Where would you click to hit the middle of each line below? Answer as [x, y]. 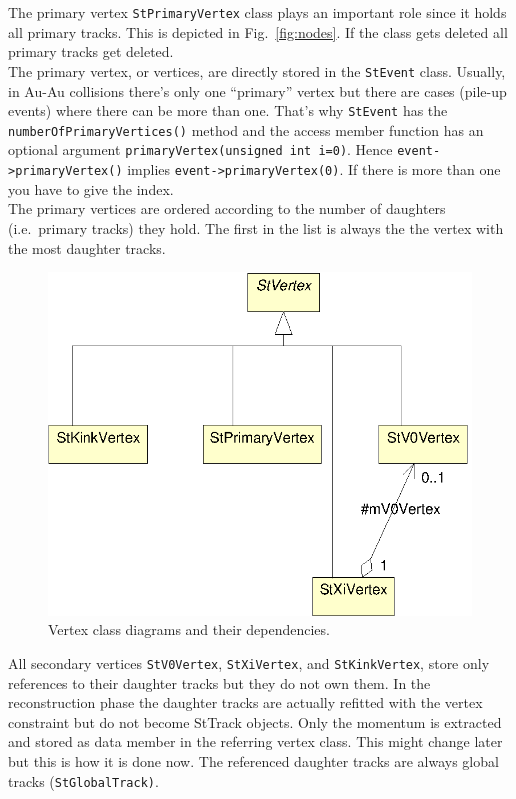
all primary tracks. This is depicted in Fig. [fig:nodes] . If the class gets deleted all [258, 31]
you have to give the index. [91, 188]
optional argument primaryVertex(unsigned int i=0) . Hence [200, 149]
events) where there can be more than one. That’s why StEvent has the [228, 110]
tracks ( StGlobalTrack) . [83, 780]
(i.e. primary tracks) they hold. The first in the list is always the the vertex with [256, 227]
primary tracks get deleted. [91, 51]
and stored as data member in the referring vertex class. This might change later [255, 741]
